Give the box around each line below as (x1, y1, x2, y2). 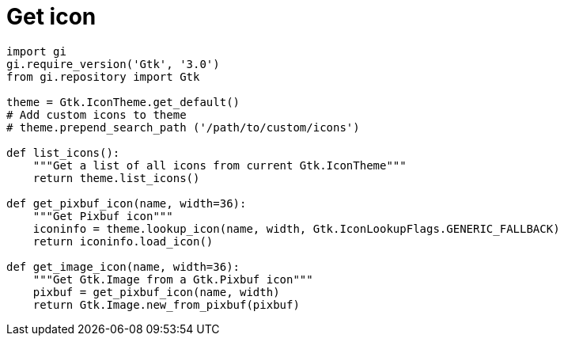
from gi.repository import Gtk (6, 70, 200, 83)
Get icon (6, 3, 97, 30)
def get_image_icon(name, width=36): (6, 260, 240, 273)
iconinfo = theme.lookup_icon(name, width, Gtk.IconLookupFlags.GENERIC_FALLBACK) (32, 222, 560, 235)
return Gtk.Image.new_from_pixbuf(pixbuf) (32, 298, 300, 311)
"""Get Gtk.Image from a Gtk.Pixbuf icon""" (32, 272, 313, 286)
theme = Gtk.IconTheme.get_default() (6, 95, 240, 108)
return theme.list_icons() (32, 171, 200, 184)
